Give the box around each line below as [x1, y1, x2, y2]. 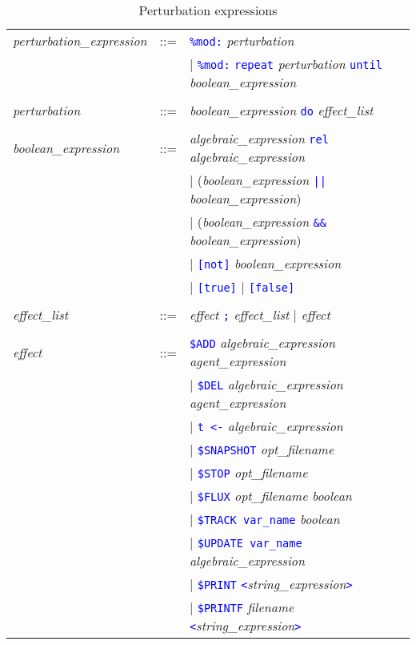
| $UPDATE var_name [189, 533, 302, 551]
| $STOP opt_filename [189, 463, 308, 482]
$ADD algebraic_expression [189, 333, 336, 352]
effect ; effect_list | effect [189, 305, 330, 324]
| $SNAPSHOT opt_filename [189, 440, 334, 458]
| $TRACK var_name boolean [189, 510, 340, 528]
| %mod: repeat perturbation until [189, 54, 382, 73]
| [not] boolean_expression [189, 254, 342, 272]
